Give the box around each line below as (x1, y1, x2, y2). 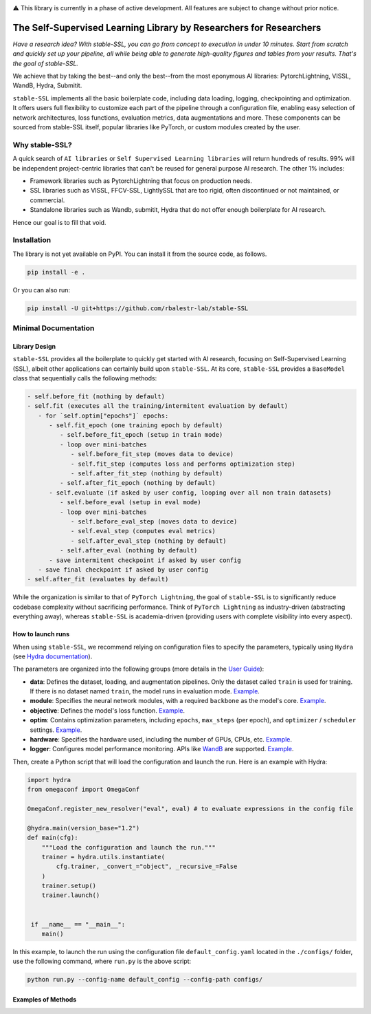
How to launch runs (12, 630, 70, 638)
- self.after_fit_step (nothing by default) (70, 470, 223, 477)
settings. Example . (30, 726, 82, 734)
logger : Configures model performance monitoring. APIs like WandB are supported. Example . (30, 745, 294, 753)
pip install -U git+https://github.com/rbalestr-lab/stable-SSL (27, 304, 249, 312)
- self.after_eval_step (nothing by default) (70, 537, 227, 545)
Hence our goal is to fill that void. (12, 218, 106, 226)
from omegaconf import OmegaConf (27, 786, 140, 794)
